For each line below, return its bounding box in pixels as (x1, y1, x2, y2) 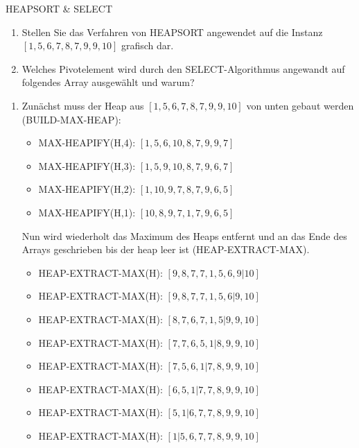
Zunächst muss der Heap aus (21, 98, 144, 112)
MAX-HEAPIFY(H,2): (38, 182, 136, 196)
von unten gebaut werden (246, 98, 354, 112)
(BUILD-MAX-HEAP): (21, 112, 121, 126)
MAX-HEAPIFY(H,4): (38, 135, 136, 150)
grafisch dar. (121, 38, 174, 53)
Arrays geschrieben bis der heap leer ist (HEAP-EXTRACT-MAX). (21, 242, 310, 257)
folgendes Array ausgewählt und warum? (21, 75, 195, 89)
